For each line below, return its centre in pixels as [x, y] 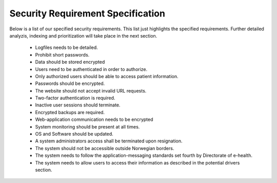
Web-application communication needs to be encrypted [94, 120]
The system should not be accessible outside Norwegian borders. [105, 148]
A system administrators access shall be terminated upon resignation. [109, 141]
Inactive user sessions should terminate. [78, 105]
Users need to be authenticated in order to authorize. [91, 69]
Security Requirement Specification [87, 13]
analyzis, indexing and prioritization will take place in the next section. [83, 35]
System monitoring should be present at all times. [87, 126]
